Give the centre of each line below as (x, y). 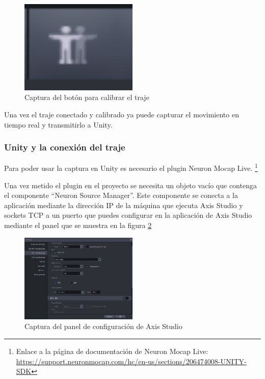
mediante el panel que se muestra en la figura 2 (78, 225)
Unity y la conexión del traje (65, 147)
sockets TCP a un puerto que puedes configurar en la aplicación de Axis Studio (128, 215)
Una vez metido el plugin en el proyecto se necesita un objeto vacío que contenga (130, 185)
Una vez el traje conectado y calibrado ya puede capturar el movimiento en (122, 114)
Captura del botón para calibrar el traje (87, 97)
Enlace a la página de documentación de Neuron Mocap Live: (112, 351)
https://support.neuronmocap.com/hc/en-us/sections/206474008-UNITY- (131, 361)
